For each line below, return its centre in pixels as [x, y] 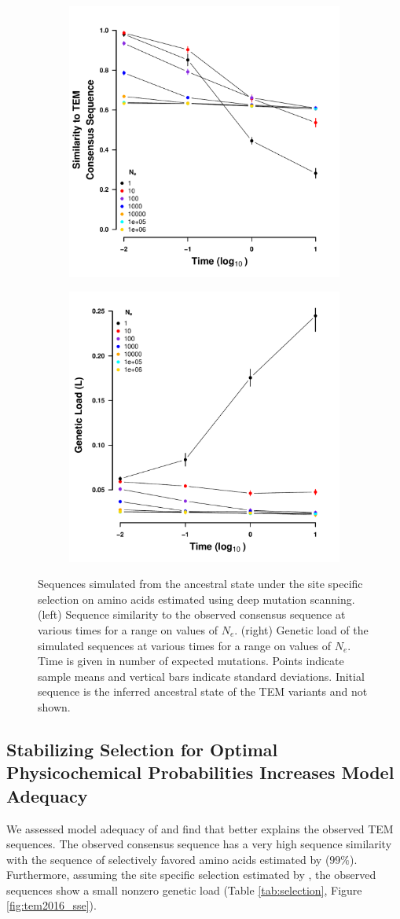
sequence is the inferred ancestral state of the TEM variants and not [203, 691]
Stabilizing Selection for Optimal [142, 749]
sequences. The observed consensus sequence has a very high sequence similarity [199, 844]
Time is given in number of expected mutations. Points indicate [191, 661]
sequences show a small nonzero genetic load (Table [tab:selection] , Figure [184, 890]
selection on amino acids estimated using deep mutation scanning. [196, 599]
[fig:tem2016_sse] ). [51, 905]
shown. [54, 706]
